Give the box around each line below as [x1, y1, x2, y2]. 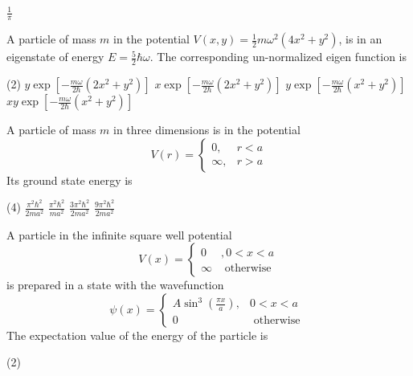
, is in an [338, 31, 382, 47]
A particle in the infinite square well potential [6, 226, 232, 243]
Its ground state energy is [6, 171, 133, 188]
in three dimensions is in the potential [113, 121, 301, 138]
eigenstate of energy [6, 48, 104, 65]
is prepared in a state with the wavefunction [6, 276, 224, 293]
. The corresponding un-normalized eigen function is [149, 48, 407, 65]
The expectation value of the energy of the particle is [6, 326, 268, 343]
